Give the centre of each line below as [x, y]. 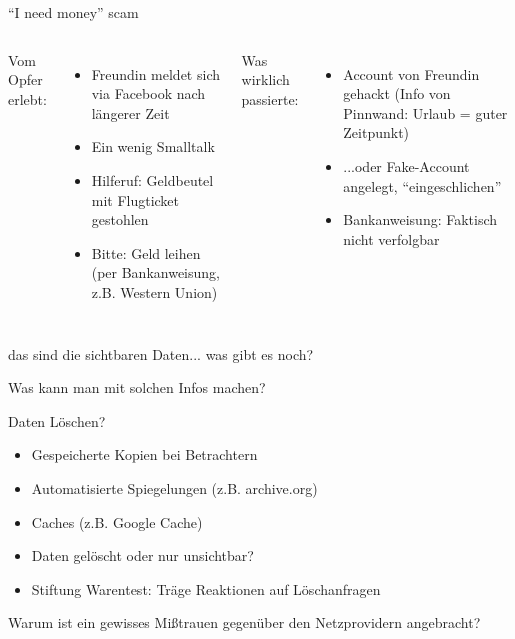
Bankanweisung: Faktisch [420, 219]
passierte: [270, 98]
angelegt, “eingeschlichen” [422, 185]
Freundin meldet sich [155, 73]
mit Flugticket [135, 199]
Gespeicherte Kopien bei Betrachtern [144, 454]
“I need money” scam [73, 12]
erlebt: [27, 98]
